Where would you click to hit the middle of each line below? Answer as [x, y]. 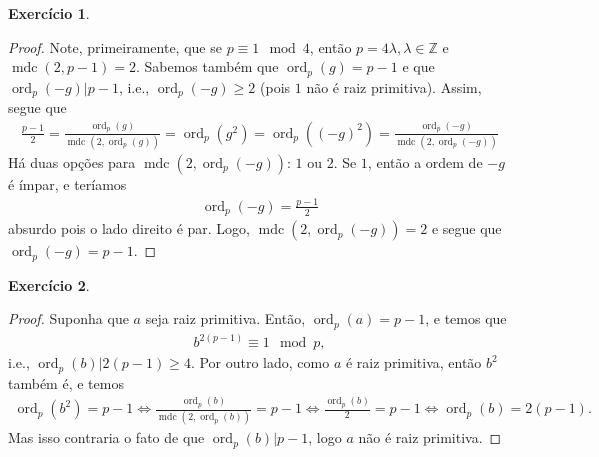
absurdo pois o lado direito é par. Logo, [129, 228]
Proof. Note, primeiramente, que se [115, 46]
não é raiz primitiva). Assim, [394, 86]
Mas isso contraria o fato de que [106, 437]
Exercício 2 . [49, 284]
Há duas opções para [72, 162]
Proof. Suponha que [68, 318]
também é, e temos [66, 382]
